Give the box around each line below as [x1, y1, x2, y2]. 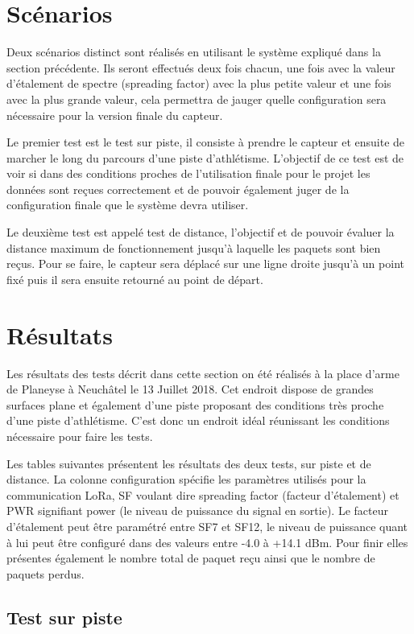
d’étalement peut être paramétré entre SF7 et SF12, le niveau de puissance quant [6, 517, 408, 534]
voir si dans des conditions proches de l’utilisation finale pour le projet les [6, 165, 371, 182]
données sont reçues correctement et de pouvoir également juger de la [6, 180, 350, 197]
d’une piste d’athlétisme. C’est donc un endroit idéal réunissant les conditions [6, 412, 390, 429]
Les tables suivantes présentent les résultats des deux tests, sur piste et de [6, 455, 371, 471]
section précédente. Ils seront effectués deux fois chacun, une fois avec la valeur [6, 59, 395, 76]
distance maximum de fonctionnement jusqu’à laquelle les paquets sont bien [6, 239, 381, 256]
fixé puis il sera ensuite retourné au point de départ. [6, 270, 263, 287]
